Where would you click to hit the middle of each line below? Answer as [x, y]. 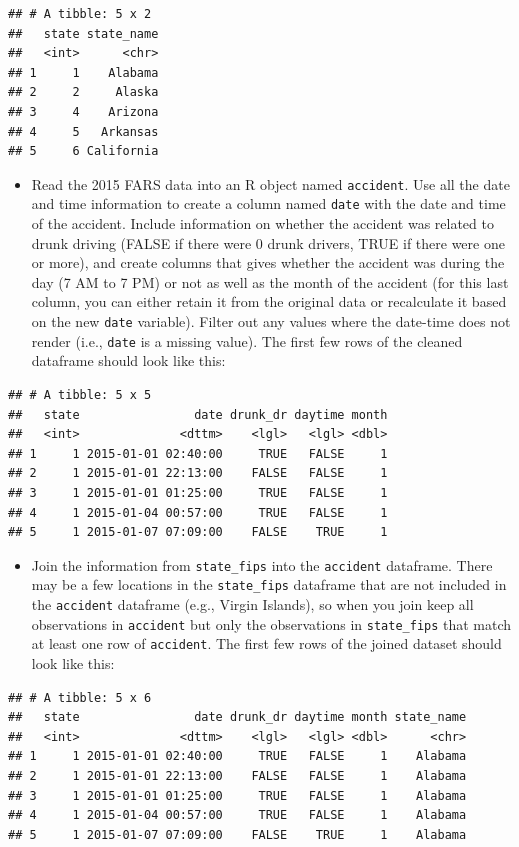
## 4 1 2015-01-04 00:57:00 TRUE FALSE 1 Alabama [237, 815]
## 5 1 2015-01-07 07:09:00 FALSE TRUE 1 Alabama [237, 834]
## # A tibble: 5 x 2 [80, 14]
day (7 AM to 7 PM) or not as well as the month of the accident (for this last [270, 281]
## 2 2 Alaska [83, 92]
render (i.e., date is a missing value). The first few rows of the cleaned [247, 340]
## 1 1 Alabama [83, 72]
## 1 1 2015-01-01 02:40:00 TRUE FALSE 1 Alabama [237, 756]
